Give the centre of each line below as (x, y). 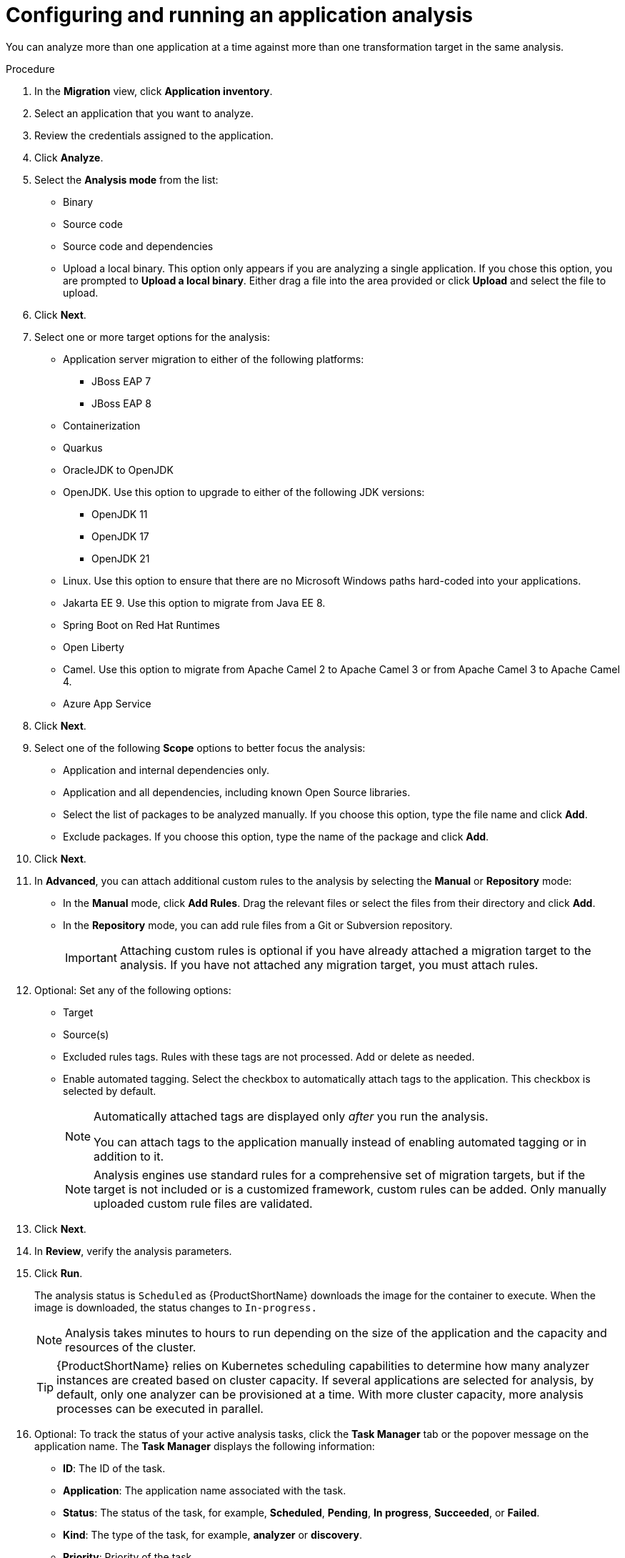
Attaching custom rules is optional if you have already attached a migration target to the (355, 950)
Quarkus (83, 447)
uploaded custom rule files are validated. (203, 1203)
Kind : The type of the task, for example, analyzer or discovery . (212, 1534)
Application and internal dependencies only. (166, 770)
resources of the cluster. (131, 1347)
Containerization (102, 425)
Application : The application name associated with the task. (205, 1490)
